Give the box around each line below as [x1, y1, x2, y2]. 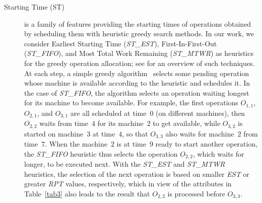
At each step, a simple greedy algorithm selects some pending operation [24, 67, 249, 78]
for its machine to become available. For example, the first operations [24, 97, 238, 108]
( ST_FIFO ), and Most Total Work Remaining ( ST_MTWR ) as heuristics [24, 48, 253, 58]
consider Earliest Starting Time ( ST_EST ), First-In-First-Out [24, 38, 217, 48]
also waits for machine [165, 128, 234, 139]
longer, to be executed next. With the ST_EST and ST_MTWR [24, 159, 225, 169]
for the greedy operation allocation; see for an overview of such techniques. [24, 57, 255, 68]
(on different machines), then [156, 107, 245, 118]
